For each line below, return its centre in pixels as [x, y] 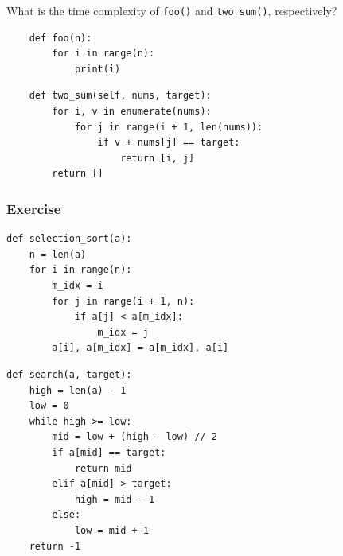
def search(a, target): [69, 374]
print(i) [97, 69]
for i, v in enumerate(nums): [132, 112]
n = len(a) [58, 254]
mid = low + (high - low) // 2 [134, 437]
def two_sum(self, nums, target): [120, 96]
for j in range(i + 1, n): [123, 301]
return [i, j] [158, 158]
